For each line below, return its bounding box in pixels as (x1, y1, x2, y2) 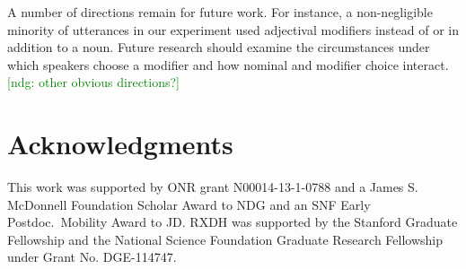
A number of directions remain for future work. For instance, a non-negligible (7, 3, 433, 21)
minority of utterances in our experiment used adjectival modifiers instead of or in (7, 20, 460, 39)
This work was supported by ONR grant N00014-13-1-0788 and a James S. (7, 178, 418, 196)
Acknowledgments (7, 126, 233, 162)
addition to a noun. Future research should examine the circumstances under (7, 38, 430, 56)
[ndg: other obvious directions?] (7, 73, 180, 91)
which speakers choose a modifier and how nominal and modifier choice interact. (7, 55, 449, 74)
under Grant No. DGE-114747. (7, 247, 177, 266)
